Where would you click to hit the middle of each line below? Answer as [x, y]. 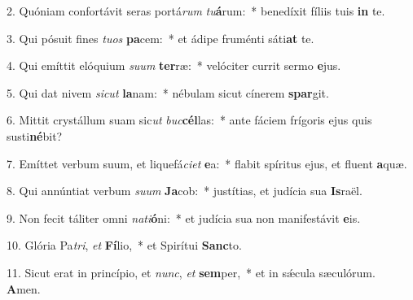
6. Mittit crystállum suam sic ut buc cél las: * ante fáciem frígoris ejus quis [189, 120]
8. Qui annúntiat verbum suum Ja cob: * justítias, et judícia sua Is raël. [185, 191]
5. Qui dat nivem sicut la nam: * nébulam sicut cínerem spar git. [168, 92]
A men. [24, 288]
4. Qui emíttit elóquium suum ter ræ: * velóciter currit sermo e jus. [174, 65]
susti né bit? [35, 135]
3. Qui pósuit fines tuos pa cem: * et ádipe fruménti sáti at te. [160, 38]
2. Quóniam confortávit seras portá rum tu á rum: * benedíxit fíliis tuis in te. [196, 11]
